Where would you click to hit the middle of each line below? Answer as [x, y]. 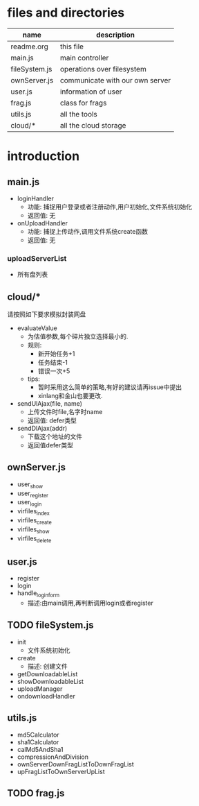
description [115, 35]
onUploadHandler [42, 223]
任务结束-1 [53, 363]
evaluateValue [37, 328]
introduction [44, 156]
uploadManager [40, 689]
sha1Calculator [38, 742]
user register [32, 494]
